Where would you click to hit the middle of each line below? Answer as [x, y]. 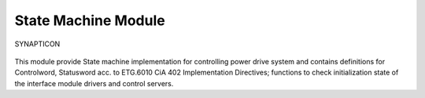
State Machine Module [90, 20]
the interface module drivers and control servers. [94, 83]
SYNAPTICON [37, 44]
